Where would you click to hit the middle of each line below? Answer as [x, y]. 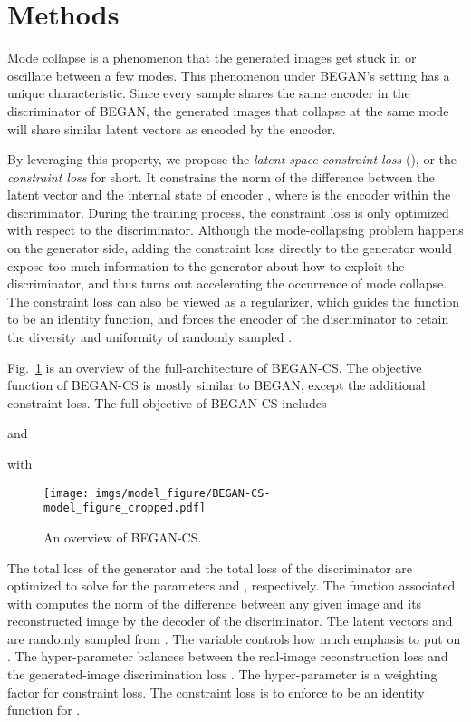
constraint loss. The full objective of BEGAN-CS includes [167, 402]
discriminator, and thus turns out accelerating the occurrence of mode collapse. [227, 283]
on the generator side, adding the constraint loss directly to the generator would [230, 248]
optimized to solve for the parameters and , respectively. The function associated [231, 585]
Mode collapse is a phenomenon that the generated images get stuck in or [212, 58]
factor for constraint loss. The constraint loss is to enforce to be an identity [216, 692]
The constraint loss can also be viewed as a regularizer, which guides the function [234, 301]
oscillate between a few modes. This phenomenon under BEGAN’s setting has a [229, 75]
